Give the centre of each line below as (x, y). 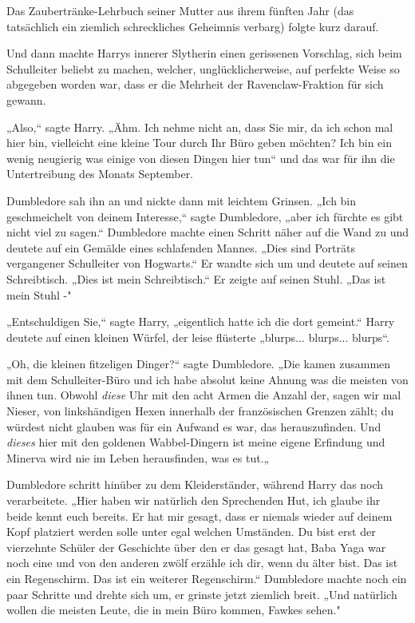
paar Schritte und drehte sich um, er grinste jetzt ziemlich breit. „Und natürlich (202, 594)
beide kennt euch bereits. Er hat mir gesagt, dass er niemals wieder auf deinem (200, 516)
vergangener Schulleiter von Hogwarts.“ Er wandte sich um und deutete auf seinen (207, 263)
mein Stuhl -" (39, 294)
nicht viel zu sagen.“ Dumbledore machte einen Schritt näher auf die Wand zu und (208, 232)
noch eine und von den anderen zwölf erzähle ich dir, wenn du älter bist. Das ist (202, 563)
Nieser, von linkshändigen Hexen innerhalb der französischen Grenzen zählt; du (200, 411)
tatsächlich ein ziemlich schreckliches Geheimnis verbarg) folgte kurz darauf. (193, 26)
